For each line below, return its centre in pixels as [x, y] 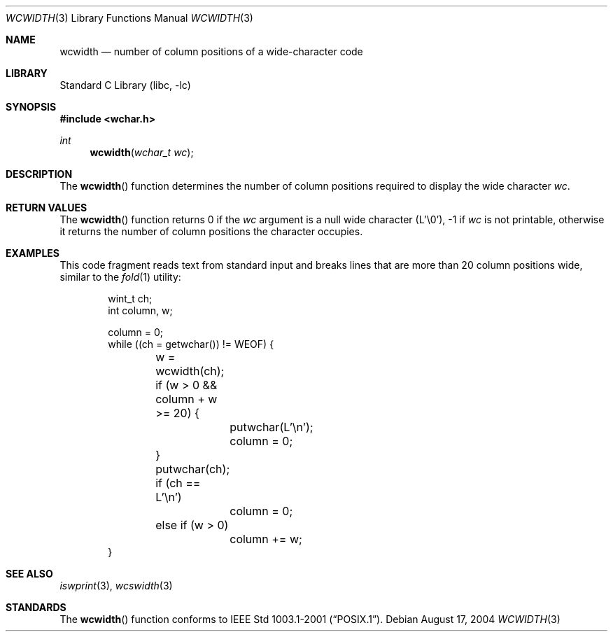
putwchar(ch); [193, 469]
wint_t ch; [130, 299]
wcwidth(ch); [190, 371]
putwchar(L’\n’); [272, 427]
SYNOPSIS [31, 107]
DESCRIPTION [39, 174]
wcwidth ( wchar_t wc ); [142, 152]
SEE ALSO [29, 574]
